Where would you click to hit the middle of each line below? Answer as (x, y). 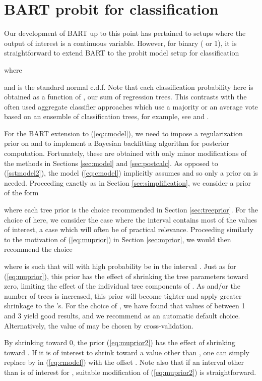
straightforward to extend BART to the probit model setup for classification (122, 53)
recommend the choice (38, 249)
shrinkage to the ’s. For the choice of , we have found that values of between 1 (125, 306)
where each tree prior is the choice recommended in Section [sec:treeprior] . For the (131, 210)
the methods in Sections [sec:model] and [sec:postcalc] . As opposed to (111, 163)
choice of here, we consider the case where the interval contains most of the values (131, 219)
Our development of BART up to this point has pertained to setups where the (125, 33)
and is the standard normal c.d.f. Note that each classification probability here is (129, 87)
